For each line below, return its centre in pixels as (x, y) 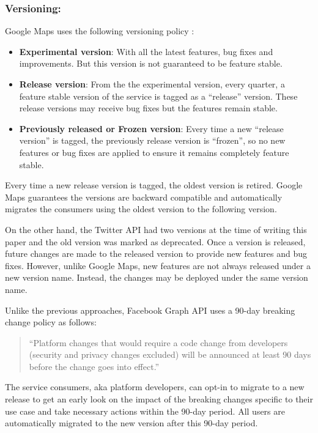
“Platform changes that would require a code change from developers (158, 342)
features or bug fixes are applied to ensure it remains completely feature (154, 152)
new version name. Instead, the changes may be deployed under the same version (157, 277)
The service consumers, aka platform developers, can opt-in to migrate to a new (155, 387)
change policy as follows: (51, 322)
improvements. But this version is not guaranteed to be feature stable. (151, 63)
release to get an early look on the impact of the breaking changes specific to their (159, 399)
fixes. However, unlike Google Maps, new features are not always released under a (158, 265)
